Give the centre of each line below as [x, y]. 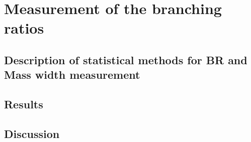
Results [24, 104]
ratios [24, 28]
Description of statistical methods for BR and [126, 59]
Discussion [32, 133]
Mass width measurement [72, 75]
